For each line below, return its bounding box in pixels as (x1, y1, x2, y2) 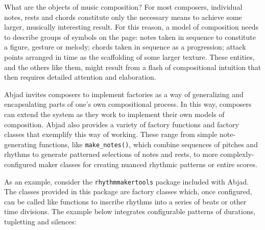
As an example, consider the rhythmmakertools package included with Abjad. (4, 176, 249, 187)
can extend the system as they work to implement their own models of (4, 108, 225, 119)
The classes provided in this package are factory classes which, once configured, (4, 186, 252, 197)
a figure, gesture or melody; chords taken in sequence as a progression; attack (4, 41, 246, 52)
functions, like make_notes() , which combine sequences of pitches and (39, 139, 258, 149)
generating (4, 139, 37, 149)
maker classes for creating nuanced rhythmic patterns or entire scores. (38, 158, 257, 169)
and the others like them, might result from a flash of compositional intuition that (4, 61, 261, 72)
